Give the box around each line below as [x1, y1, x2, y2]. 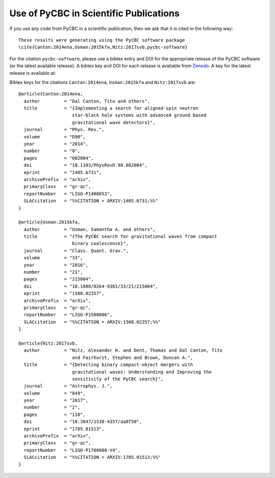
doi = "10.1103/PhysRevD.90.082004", [23, 162, 148, 168]
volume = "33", [23, 255, 84, 261]
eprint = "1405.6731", [23, 170, 102, 175]
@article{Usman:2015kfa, [18, 219, 80, 225]
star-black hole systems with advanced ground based [72, 113, 207, 118]
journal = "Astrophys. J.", [23, 383, 113, 389]
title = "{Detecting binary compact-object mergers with [23, 362, 193, 368]
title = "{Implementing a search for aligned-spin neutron [23, 105, 199, 111]
